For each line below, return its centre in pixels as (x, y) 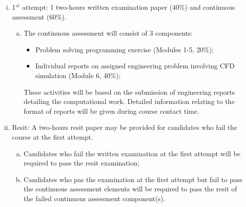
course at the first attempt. (52, 136)
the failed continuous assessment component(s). (94, 198)
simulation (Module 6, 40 (73, 75)
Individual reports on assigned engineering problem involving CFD (135, 66)
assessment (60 (34, 16)
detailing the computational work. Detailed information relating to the (129, 101)
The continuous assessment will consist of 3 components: (108, 33)
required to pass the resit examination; (82, 163)
